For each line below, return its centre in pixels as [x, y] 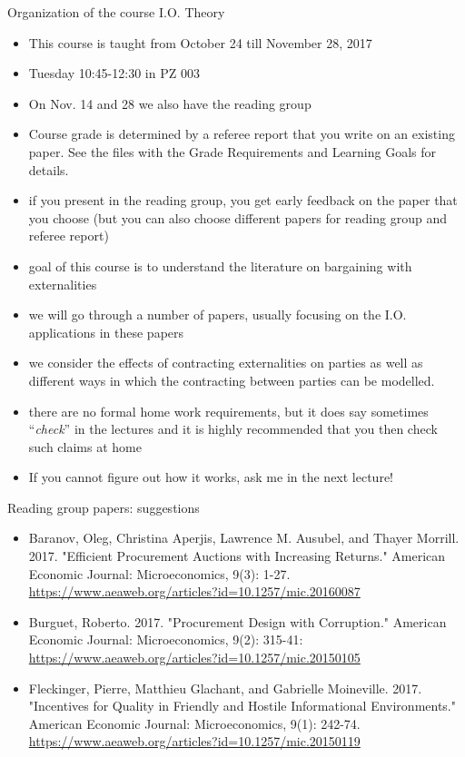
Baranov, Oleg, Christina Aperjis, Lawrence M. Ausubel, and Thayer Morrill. [244, 538]
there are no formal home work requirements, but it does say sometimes [228, 411]
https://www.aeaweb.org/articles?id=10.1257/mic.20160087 [194, 591]
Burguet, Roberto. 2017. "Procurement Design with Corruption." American [237, 621]
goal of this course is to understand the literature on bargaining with [220, 265]
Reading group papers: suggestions [104, 507]
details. [49, 169]
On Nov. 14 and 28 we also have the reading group [170, 103]
